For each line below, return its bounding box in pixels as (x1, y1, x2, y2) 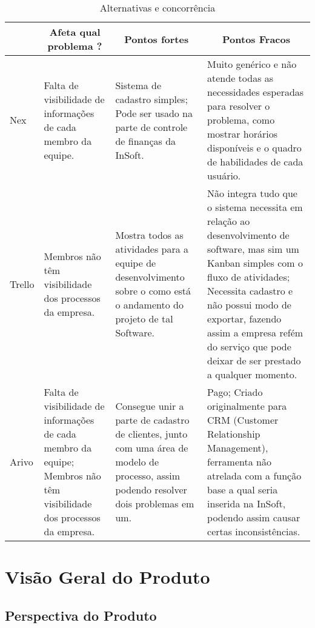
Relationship (207, 427, 260, 441)
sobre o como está (115, 284, 191, 298)
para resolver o (207, 99, 270, 113)
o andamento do (115, 298, 184, 312)
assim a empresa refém (207, 326, 303, 339)
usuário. (207, 169, 241, 182)
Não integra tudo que (207, 186, 297, 200)
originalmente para (207, 399, 287, 413)
